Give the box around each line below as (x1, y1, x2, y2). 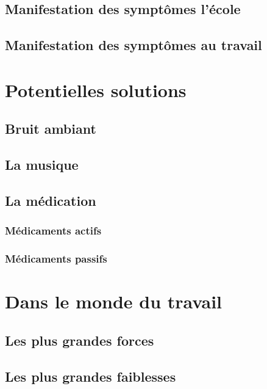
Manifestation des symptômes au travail (5, 35, 262, 54)
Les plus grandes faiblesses (5, 366, 176, 385)
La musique (5, 155, 79, 174)
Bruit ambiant (5, 119, 96, 138)
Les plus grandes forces (5, 330, 154, 349)
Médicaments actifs (5, 223, 102, 238)
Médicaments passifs (5, 251, 107, 266)
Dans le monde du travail (5, 289, 222, 314)
